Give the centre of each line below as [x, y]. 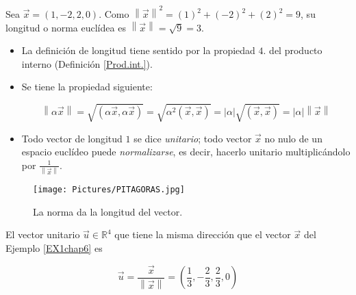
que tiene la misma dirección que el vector [203, 234]
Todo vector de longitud [72, 138]
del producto [296, 50]
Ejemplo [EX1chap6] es [54, 247]
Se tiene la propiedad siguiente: [87, 87]
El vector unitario [43, 234]
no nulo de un [293, 138]
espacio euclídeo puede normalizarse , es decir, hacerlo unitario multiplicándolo [186, 152]
